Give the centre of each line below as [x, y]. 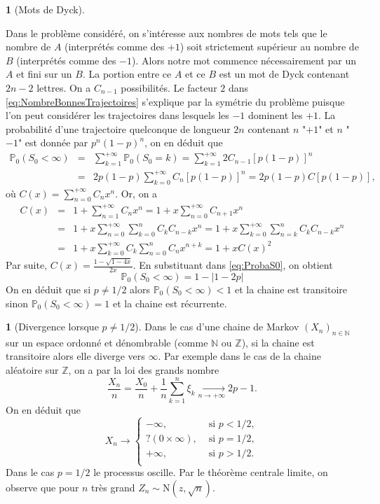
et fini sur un [44, 74]
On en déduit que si [48, 289]
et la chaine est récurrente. [170, 303]
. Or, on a [136, 193]
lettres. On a [64, 87]
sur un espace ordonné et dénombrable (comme [107, 342]
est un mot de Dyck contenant [284, 74]
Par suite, [27, 265]
